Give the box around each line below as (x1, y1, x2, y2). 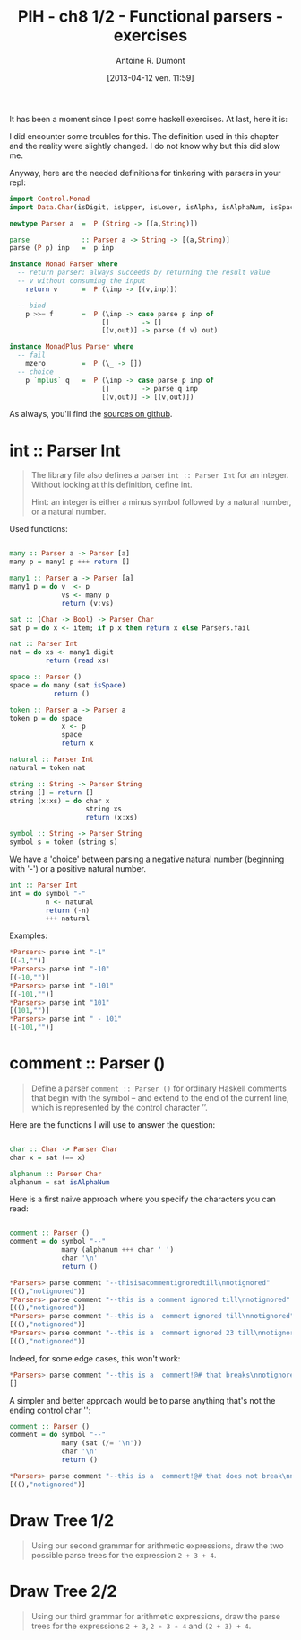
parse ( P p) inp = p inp (9, 244, 115, 253)
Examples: (9, 930, 47, 941)
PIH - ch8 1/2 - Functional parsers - (17, 6, 284, 27)
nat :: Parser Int (9, 640, 78, 649)
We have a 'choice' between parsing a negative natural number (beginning (9, 854, 285, 864)
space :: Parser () (9, 672, 82, 681)
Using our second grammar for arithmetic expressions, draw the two (30, 1539, 284, 1551)
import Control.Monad (9, 194, 90, 203)
